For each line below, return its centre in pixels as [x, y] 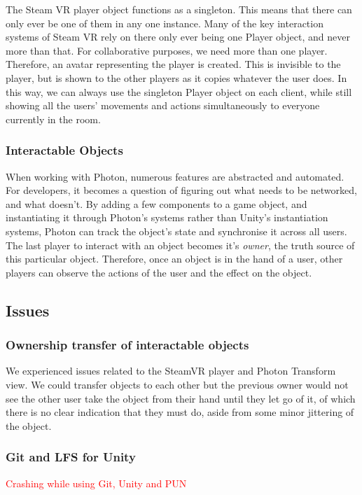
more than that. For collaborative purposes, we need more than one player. [167, 50]
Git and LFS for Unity [71, 457]
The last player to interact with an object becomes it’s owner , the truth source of [180, 245]
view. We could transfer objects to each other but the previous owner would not [177, 384]
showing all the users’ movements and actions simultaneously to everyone [163, 105]
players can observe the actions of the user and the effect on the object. [159, 272]
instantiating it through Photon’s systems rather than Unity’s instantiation [167, 217]
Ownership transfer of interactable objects [127, 345]
